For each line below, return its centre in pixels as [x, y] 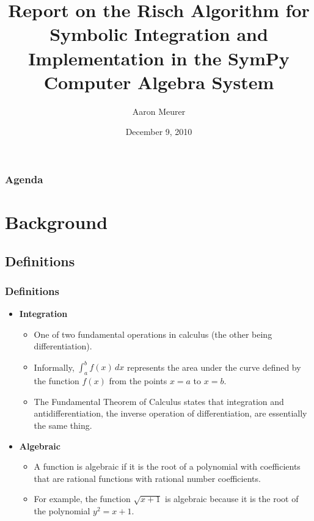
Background [57, 221]
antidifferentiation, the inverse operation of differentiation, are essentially [170, 413]
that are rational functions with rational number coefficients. [147, 478]
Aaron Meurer [159, 111]
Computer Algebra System [159, 82]
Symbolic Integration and [159, 34]
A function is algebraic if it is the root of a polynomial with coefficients [167, 466]
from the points [138, 381]
